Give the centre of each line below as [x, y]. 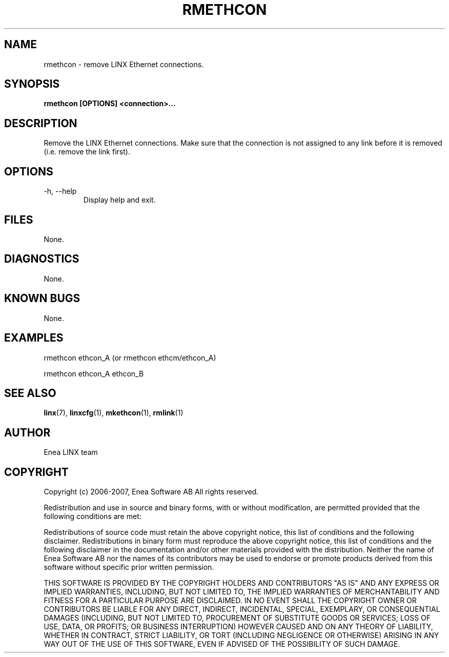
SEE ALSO [30, 393]
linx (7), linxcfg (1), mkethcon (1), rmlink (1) [114, 413]
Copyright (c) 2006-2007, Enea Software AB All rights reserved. [151, 492]
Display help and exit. [119, 200]
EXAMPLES [34, 338]
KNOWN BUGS [42, 298]
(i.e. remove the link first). [87, 152]
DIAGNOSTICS [42, 259]
